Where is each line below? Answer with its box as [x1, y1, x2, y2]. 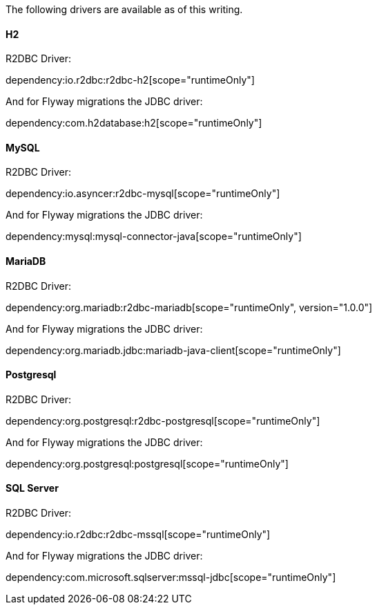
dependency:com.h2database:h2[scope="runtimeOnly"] [6, 117, 262, 129]
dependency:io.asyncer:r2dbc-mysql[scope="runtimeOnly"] [6, 187, 280, 200]
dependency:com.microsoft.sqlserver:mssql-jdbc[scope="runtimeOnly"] [6, 571, 336, 584]
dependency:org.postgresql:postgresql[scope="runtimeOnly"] [6, 457, 289, 470]
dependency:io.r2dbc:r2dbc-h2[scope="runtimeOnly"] [6, 74, 255, 86]
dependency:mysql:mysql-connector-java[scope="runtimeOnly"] [6, 230, 302, 243]
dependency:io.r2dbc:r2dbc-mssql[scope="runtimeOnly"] [6, 528, 271, 541]
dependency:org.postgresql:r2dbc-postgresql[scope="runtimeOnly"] [6, 414, 320, 427]
